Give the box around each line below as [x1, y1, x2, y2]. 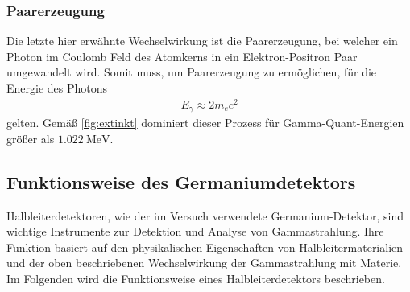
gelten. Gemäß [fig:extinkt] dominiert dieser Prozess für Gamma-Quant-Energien [6, 114, 404, 131]
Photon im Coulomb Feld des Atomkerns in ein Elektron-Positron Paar [6, 47, 358, 64]
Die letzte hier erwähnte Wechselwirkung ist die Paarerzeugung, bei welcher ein [6, 32, 398, 49]
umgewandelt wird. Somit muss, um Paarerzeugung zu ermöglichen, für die [6, 64, 377, 80]
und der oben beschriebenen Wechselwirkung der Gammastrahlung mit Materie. [6, 254, 402, 271]
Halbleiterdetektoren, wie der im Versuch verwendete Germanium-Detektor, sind [6, 207, 404, 224]
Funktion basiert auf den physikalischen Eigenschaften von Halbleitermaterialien [6, 238, 404, 255]
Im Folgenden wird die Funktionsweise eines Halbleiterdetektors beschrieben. [6, 269, 385, 286]
